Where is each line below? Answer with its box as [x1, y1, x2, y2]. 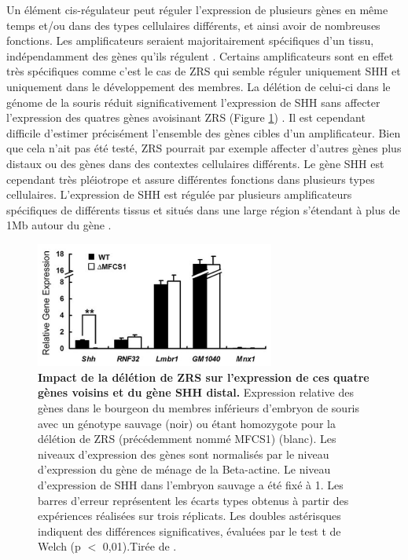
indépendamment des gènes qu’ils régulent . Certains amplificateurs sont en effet [6, 47, 394, 64]
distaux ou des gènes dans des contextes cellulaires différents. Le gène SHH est [6, 155, 384, 171]
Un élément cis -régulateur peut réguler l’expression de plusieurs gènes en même [6, 2, 388, 17]
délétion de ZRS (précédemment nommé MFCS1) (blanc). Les [38, 430, 336, 447]
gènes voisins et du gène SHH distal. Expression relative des [38, 384, 354, 401]
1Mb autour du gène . [6, 217, 112, 233]
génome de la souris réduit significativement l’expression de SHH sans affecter [6, 93, 380, 110]
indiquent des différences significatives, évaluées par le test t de [38, 522, 341, 539]
